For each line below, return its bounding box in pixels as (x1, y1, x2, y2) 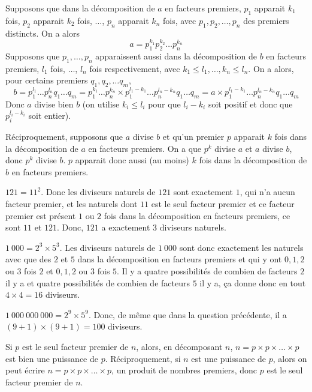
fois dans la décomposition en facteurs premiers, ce (104, 209, 290, 222)
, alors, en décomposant (136, 340, 223, 352)
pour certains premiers (5, 74, 88, 86)
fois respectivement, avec (89, 62, 180, 74)
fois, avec (162, 14, 196, 26)
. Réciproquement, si (105, 352, 181, 364)
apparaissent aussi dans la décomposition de (95, 49, 257, 62)
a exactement (101, 221, 150, 234)
